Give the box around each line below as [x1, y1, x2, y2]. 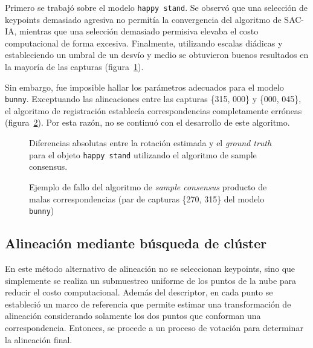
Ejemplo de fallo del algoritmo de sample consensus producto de [29, 180, 267, 193]
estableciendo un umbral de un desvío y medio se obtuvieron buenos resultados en [5, 48, 309, 61]
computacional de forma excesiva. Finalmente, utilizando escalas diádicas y [5, 36, 283, 49]
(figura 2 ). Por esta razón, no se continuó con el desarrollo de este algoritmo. [5, 116, 290, 129]
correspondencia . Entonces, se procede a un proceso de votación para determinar [5, 321, 303, 333]
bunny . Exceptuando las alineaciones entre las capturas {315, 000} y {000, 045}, [5, 92, 302, 105]
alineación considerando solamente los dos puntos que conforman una [5, 309, 261, 322]
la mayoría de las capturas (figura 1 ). [5, 60, 144, 73]
